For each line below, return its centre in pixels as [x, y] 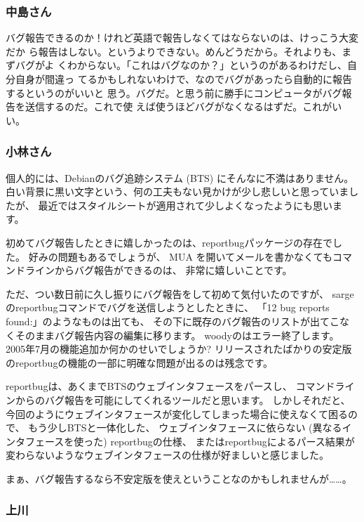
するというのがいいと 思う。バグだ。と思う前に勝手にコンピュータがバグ [174, 92]
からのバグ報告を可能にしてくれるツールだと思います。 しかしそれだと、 [183, 399]
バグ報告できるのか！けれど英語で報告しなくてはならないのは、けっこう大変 [182, 38]
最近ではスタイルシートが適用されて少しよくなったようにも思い [185, 205]
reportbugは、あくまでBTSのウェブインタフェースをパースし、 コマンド [170, 386]
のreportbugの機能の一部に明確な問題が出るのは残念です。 [139, 362]
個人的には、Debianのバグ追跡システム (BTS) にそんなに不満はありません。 [180, 177]
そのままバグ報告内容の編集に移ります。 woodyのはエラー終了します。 [177, 335]
